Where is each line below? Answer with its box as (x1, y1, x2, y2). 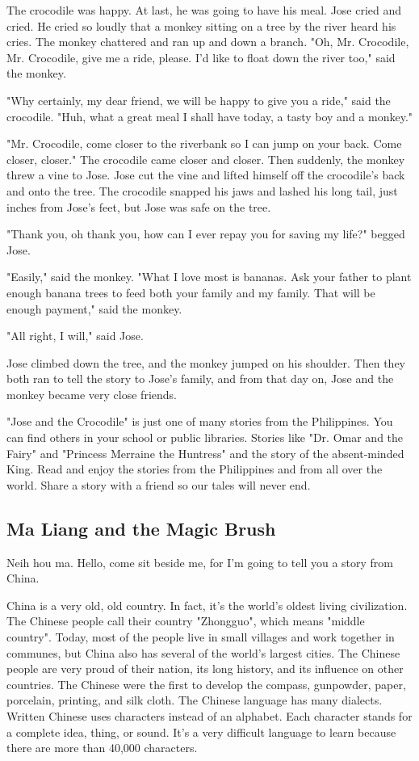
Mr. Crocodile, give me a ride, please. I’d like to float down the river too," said (6, 48, 396, 65)
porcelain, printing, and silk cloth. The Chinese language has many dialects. (6, 692, 383, 708)
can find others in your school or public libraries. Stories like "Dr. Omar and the (6, 429, 404, 446)
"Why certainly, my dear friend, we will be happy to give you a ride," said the (6, 91, 391, 108)
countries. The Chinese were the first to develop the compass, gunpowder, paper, (6, 675, 406, 692)
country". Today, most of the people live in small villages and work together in (6, 629, 395, 645)
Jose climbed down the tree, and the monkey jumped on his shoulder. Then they (6, 354, 406, 371)
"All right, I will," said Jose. (6, 327, 144, 344)
